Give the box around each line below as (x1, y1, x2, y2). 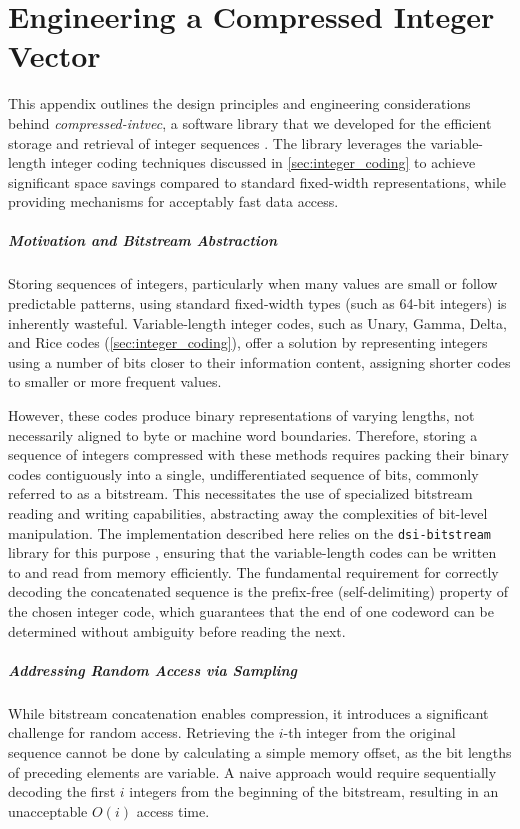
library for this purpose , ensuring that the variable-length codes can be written (8, 542, 497, 563)
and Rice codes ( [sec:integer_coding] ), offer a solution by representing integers (8, 332, 488, 353)
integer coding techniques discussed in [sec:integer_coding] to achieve (50, 152, 476, 173)
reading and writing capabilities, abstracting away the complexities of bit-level (8, 502, 488, 523)
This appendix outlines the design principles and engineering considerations (8, 93, 471, 114)
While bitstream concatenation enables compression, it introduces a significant (8, 702, 489, 723)
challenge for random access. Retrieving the (8, 722, 275, 743)
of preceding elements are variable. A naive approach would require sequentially (8, 761, 497, 782)
